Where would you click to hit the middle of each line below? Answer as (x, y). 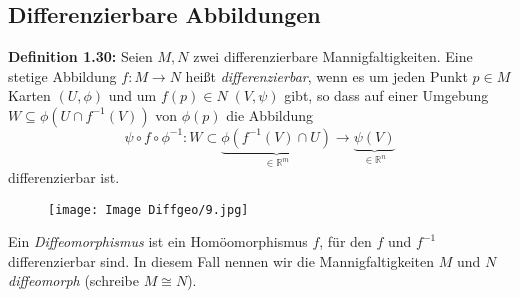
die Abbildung (270, 114)
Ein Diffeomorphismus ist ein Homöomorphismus (158, 241)
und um (132, 95)
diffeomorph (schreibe (73, 280)
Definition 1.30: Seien (80, 56)
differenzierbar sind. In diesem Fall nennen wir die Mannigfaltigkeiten (221, 260)
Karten (29, 95)
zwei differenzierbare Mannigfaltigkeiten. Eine (333, 56)
